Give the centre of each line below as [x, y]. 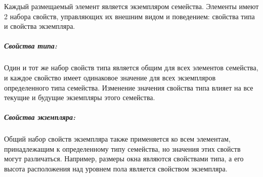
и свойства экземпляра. [40, 26]
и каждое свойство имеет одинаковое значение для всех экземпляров [110, 77]
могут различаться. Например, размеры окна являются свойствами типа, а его [124, 159]
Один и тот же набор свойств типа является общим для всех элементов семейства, [131, 68]
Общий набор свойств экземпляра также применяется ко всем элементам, [117, 139]
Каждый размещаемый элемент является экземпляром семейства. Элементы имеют [131, 6]
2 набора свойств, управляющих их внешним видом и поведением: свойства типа [129, 16]
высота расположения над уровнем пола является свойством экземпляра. [116, 169]
